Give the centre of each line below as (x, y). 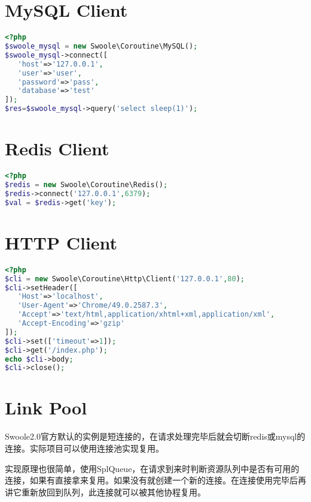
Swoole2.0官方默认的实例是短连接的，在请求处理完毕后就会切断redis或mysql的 (155, 436)
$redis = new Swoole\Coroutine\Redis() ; (86, 185)
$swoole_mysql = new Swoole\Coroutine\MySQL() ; (101, 46)
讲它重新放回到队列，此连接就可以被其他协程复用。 (105, 492)
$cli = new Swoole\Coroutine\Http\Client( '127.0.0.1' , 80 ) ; (125, 279)
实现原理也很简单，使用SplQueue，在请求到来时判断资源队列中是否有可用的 (152, 468)
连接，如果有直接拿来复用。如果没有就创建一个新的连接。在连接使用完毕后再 (155, 480)
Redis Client (57, 148)
